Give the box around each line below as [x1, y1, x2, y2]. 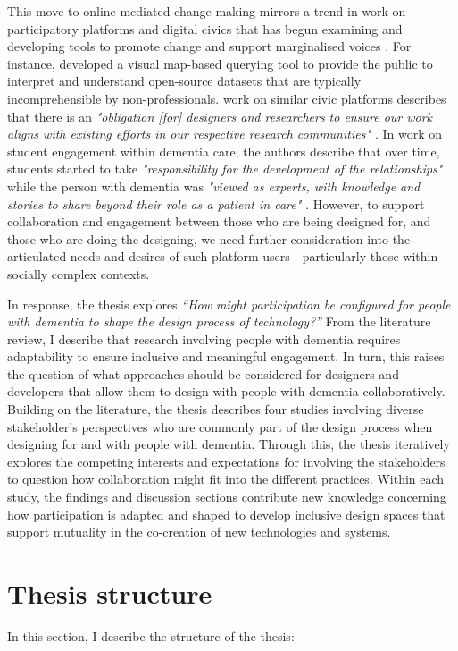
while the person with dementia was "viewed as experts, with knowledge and [7, 176, 421, 195]
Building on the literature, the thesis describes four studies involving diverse [7, 400, 424, 418]
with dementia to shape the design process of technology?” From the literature [7, 312, 431, 331]
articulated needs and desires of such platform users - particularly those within [7, 247, 438, 266]
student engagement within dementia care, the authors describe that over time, [7, 141, 440, 160]
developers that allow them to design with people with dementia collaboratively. [7, 382, 446, 401]
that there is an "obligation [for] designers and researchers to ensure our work [7, 106, 433, 125]
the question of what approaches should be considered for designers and [7, 364, 399, 383]
